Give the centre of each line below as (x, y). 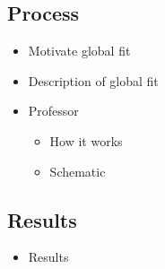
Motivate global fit (79, 51)
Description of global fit (93, 80)
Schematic (78, 171)
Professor (53, 111)
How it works (86, 140)
